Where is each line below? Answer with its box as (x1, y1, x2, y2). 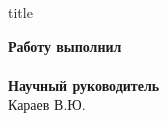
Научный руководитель (8, 74, 160, 95)
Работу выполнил (8, 35, 122, 56)
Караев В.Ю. (8, 94, 86, 115)
